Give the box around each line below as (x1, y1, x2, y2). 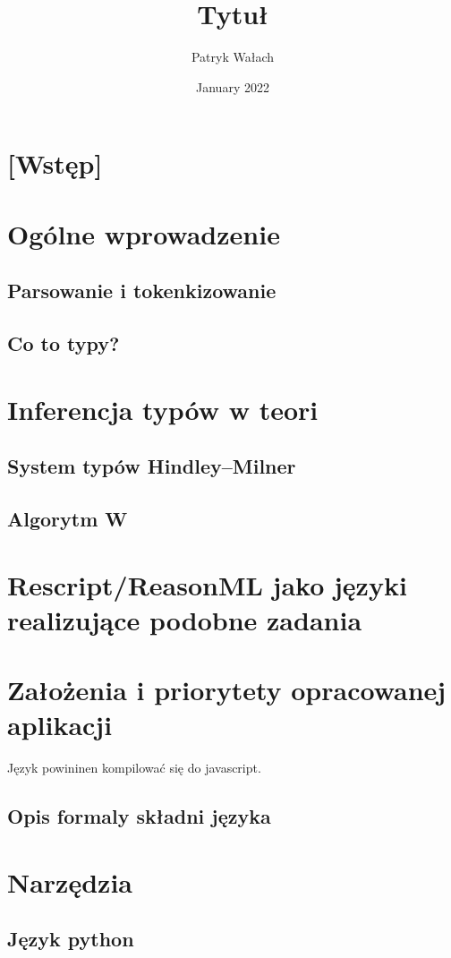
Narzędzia (7, 863, 132, 900)
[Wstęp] (7, 145, 103, 182)
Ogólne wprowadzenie (7, 215, 280, 252)
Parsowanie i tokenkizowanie (7, 277, 277, 304)
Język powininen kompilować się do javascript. (7, 758, 261, 777)
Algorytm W (7, 504, 128, 532)
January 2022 (196, 77, 269, 96)
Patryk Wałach (191, 47, 275, 66)
